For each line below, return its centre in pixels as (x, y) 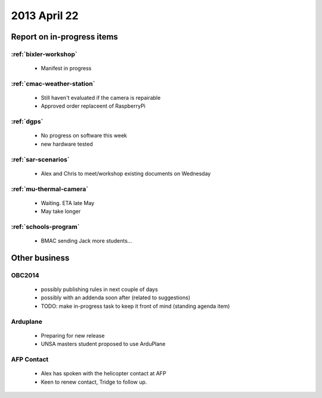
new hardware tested (67, 144)
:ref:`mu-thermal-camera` (50, 189)
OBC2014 (25, 275)
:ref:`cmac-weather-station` (53, 84)
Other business (40, 258)
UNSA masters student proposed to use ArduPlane (103, 344)
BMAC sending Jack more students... (86, 241)
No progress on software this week (84, 136)
